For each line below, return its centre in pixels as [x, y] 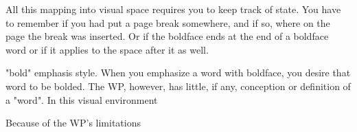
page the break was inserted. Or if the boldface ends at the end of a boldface [167, 36]
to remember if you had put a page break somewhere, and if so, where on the [168, 22]
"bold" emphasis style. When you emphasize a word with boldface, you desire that [178, 73]
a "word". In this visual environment [82, 99]
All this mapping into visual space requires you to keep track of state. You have [173, 9]
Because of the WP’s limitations [73, 123]
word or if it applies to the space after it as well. [107, 49]
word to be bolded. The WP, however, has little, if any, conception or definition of [178, 86]
